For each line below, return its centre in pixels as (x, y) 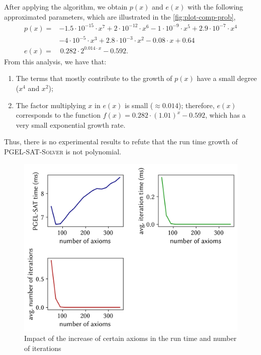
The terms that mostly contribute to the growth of (94, 78)
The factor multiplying (51, 105)
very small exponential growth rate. (71, 124)
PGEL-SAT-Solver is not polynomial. (63, 151)
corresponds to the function (58, 115)
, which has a (226, 115)
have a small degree (227, 78)
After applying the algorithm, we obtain (66, 7)
